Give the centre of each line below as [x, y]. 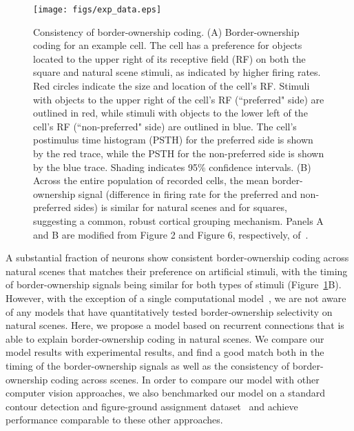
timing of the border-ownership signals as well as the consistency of [148, 365]
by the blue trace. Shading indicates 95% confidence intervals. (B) [172, 167]
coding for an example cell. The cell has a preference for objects [168, 45]
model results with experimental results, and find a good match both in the [165, 352]
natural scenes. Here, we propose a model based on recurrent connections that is [175, 325]
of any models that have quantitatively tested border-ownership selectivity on [169, 311]
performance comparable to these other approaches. [114, 420]
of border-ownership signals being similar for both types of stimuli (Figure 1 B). [174, 284]
